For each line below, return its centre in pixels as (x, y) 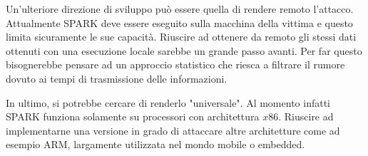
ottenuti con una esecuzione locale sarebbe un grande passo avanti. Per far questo (184, 50)
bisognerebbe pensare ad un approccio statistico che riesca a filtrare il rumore (175, 64)
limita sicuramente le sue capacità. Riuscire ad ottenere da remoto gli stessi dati (181, 37)
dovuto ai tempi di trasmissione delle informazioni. (117, 78)
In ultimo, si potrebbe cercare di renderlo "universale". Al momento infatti (168, 102)
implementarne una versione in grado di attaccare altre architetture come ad (173, 130)
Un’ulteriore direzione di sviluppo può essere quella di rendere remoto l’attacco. (180, 9)
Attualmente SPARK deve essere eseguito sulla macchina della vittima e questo (179, 22)
